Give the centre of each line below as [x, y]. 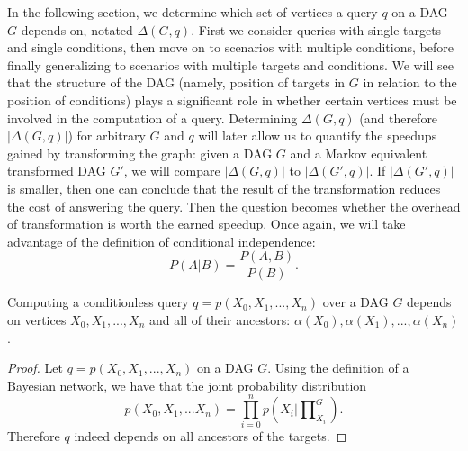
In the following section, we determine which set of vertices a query [193, 12]
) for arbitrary [107, 135]
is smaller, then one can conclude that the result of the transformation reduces [224, 188]
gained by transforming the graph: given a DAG [140, 153]
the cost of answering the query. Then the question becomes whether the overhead [234, 206]
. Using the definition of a [338, 368]
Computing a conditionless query [98, 302]
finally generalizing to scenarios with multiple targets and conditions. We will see [230, 64]
